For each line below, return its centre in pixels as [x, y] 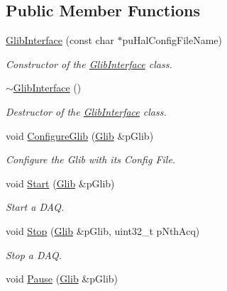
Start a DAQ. [35, 207]
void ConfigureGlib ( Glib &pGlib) [80, 135]
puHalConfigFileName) [172, 40]
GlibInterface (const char [60, 40]
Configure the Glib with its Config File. [91, 159]
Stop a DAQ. [34, 254]
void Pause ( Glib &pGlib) [62, 279]
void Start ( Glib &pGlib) [60, 183]
